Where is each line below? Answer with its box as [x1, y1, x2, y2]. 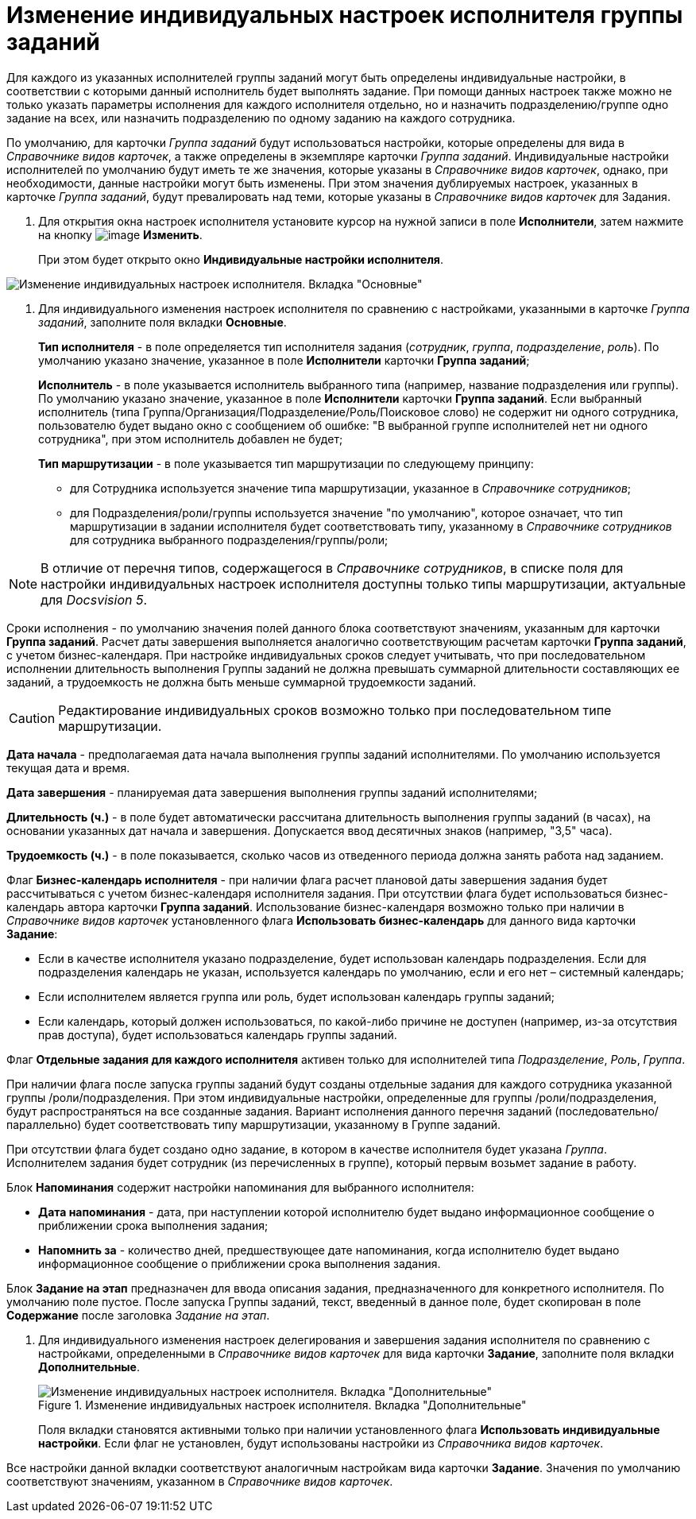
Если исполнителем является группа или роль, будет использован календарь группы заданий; [38, 989, 555, 1003]
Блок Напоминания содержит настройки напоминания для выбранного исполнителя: [6, 1180, 474, 1194]
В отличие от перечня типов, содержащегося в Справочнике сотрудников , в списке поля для [41, 559, 624, 576]
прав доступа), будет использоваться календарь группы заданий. [38, 1027, 397, 1042]
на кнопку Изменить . [38, 227, 203, 242]
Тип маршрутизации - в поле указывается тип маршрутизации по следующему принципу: [38, 456, 534, 470]
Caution [9, 709, 56, 726]
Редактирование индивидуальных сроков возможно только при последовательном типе [58, 702, 612, 718]
